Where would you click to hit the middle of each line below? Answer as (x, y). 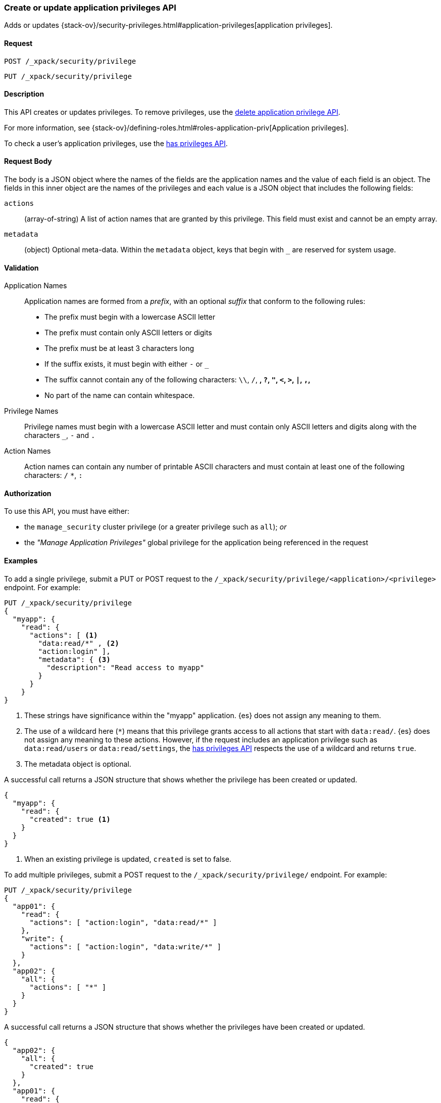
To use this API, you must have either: (67, 511)
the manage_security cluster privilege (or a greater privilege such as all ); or (156, 527)
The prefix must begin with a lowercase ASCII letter (130, 317)
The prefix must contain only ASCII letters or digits (128, 333)
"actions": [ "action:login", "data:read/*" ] (123, 922)
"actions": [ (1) (64, 635)
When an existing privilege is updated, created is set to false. (128, 859)
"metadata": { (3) (74, 659)
